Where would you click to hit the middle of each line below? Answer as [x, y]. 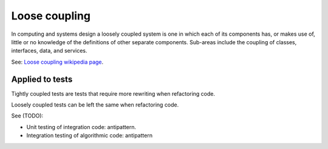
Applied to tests [42, 79]
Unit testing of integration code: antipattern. [81, 127]
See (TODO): [27, 116]
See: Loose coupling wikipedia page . [57, 62]
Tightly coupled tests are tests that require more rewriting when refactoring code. [113, 93]
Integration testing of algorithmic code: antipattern [90, 136]
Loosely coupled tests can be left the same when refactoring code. [95, 105]
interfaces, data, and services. [49, 51]
